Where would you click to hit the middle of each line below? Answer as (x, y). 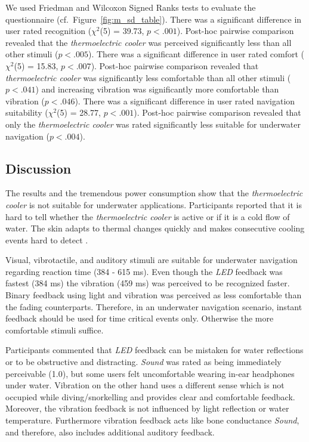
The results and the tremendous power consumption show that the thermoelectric (154, 193)
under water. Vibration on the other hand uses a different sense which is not (145, 385)
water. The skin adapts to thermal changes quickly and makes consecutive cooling (155, 228)
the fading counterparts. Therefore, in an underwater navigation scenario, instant (154, 306)
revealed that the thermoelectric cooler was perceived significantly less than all (149, 42)
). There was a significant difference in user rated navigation (185, 101)
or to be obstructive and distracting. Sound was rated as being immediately (143, 362)
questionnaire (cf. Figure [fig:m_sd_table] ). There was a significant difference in (154, 19)
